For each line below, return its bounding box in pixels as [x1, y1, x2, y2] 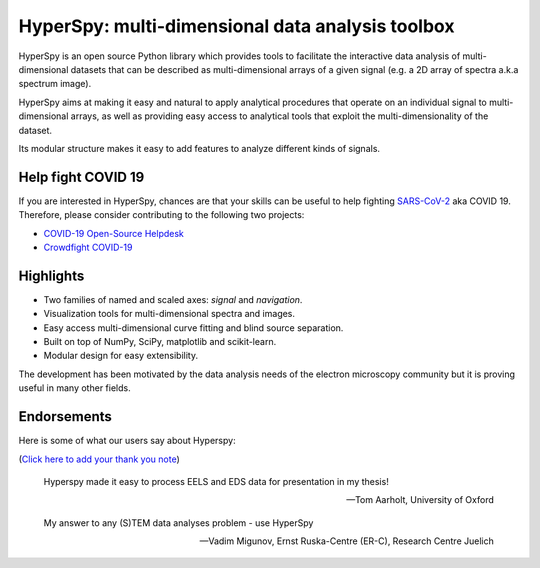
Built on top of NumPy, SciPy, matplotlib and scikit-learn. [43, 336, 277, 348]
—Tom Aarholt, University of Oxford [346, 494, 494, 506]
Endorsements [18, 408, 112, 425]
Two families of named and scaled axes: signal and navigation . [43, 293, 303, 305]
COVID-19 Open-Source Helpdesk [43, 227, 185, 239]
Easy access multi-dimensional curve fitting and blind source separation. [43, 321, 344, 334]
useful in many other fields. [18, 382, 131, 394]
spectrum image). [18, 78, 92, 90]
